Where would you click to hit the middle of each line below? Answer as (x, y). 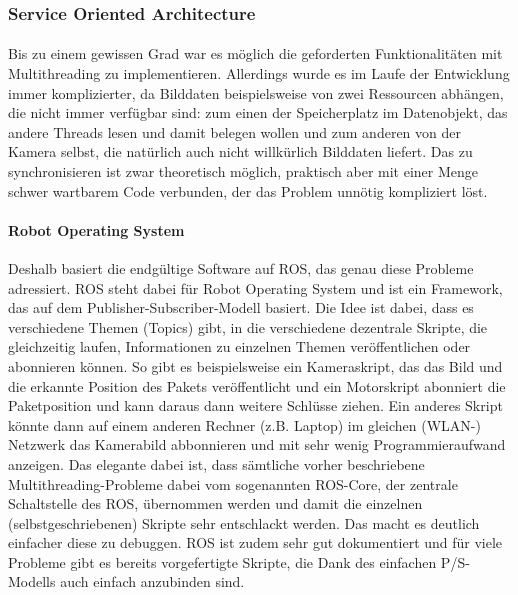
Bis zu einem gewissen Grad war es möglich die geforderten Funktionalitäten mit (255, 53)
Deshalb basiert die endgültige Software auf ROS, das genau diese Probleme (241, 267)
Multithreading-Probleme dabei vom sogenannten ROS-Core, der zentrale (233, 483)
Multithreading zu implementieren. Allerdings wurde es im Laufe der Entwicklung (259, 73)
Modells (32, 581)
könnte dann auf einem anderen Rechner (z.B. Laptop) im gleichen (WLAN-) (244, 424)
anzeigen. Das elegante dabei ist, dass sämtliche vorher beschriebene (216, 463)
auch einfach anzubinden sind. (152, 581)
